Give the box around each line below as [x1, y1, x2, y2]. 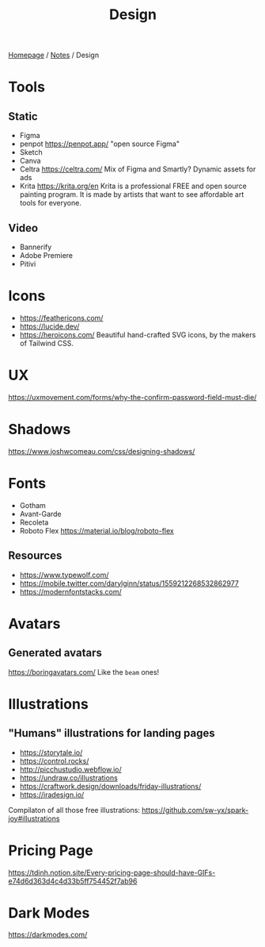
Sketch [19, 148, 44, 157]
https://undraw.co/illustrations [19, 772, 119, 783]
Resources [8, 549, 62, 563]
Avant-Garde [19, 509, 62, 518]
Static [8, 110, 38, 123]
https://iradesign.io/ [19, 790, 85, 799]
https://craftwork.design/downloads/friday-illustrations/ [19, 781, 202, 791]
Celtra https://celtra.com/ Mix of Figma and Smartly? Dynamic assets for [19, 164, 256, 174]
